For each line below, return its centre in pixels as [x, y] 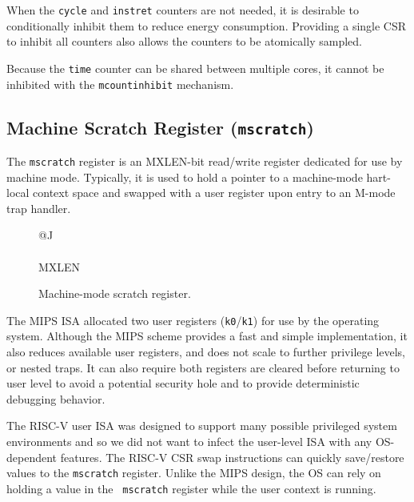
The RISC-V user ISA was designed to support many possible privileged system [202, 426]
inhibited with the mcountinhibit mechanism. [120, 84]
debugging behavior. [56, 398]
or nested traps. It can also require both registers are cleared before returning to [203, 367]
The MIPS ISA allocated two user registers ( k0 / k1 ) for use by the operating [193, 320]
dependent [32, 457]
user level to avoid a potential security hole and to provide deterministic [183, 383]
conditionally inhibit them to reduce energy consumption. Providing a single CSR [207, 25]
